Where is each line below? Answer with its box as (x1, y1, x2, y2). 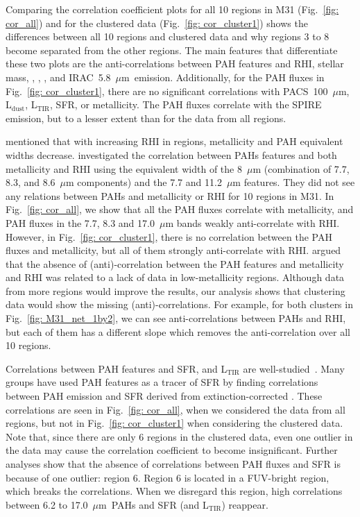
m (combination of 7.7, (252, 161, 350, 176)
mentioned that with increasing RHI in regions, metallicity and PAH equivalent (6, 134, 343, 149)
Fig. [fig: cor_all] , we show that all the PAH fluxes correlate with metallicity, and (6, 202, 354, 217)
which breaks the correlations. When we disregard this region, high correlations (6, 484, 343, 498)
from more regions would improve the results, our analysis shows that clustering (6, 283, 345, 298)
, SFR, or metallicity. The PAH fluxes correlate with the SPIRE (50, 97, 322, 112)
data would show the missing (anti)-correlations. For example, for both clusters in (6, 297, 353, 312)
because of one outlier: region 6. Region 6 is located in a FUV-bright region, (6, 470, 329, 484)
